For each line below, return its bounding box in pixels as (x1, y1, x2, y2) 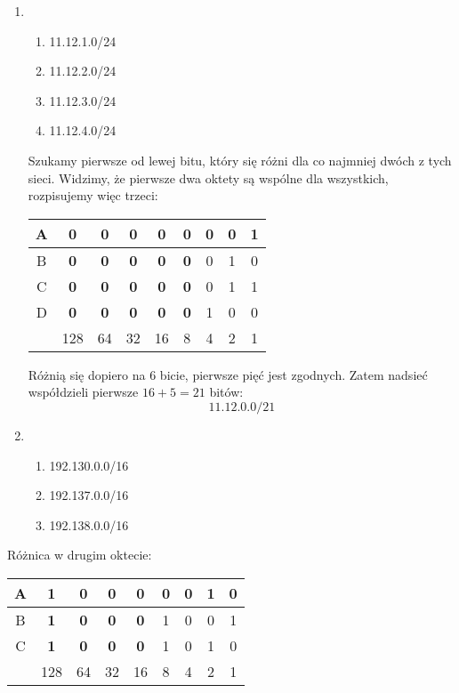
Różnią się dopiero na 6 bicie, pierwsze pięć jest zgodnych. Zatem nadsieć (28, 365, 428, 383)
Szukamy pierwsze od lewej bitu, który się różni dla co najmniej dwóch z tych (28, 150, 452, 169)
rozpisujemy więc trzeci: (28, 186, 158, 205)
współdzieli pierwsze (28, 383, 139, 401)
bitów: (209, 383, 244, 401)
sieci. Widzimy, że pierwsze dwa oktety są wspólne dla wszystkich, (28, 168, 389, 187)
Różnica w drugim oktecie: (7, 545, 152, 564)
